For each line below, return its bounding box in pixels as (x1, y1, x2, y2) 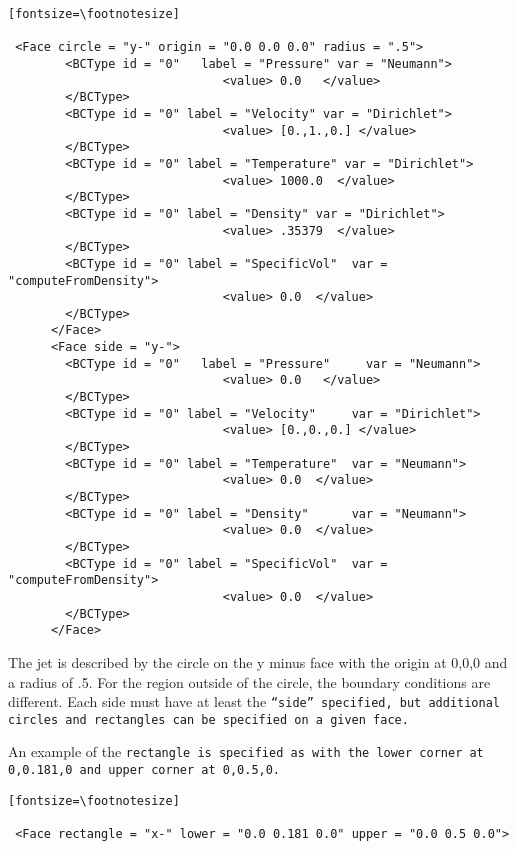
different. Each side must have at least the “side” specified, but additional (8, 691, 501, 712)
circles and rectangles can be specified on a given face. (8, 712, 409, 727)
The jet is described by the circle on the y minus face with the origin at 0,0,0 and (8, 651, 508, 672)
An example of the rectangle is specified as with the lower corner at (8, 741, 484, 762)
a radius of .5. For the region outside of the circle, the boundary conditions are (8, 671, 491, 692)
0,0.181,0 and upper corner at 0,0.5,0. (8, 763, 281, 778)
